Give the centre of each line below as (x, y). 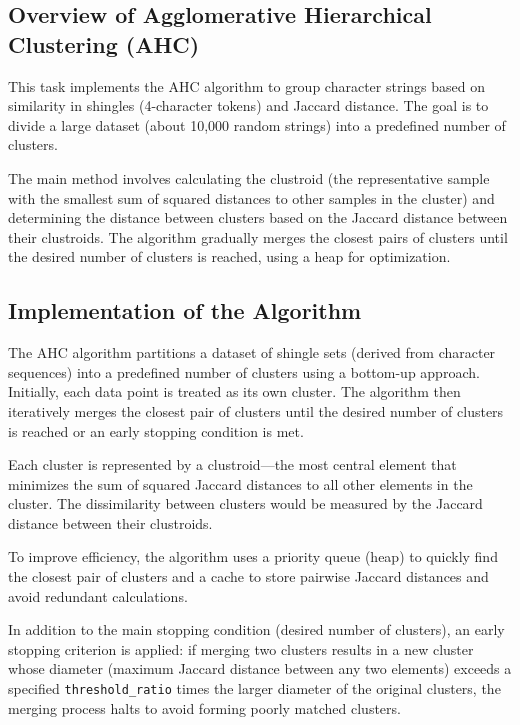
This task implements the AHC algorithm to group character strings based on (247, 85)
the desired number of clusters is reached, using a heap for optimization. (229, 256)
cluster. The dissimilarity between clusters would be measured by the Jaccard (245, 503)
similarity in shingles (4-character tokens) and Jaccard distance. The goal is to (248, 105)
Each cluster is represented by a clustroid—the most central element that (232, 464)
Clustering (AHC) (104, 43)
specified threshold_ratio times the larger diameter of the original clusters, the (254, 688)
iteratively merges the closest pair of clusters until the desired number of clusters (256, 410)
